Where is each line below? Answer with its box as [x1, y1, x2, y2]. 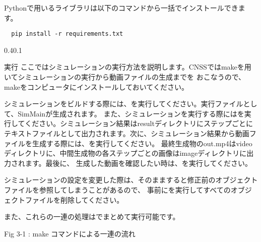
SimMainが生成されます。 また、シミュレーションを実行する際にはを [18, 108, 244, 118]
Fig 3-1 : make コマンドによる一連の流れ [4, 228, 136, 238]
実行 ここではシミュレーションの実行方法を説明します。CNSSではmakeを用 [4, 62, 251, 72]
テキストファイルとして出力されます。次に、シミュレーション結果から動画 [4, 128, 249, 138]
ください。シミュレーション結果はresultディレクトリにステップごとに [25, 118, 253, 129]
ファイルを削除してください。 [25, 194, 124, 205]
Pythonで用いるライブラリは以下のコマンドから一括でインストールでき [4, 3, 238, 13]
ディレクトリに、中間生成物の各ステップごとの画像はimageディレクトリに [4, 148, 247, 158]
